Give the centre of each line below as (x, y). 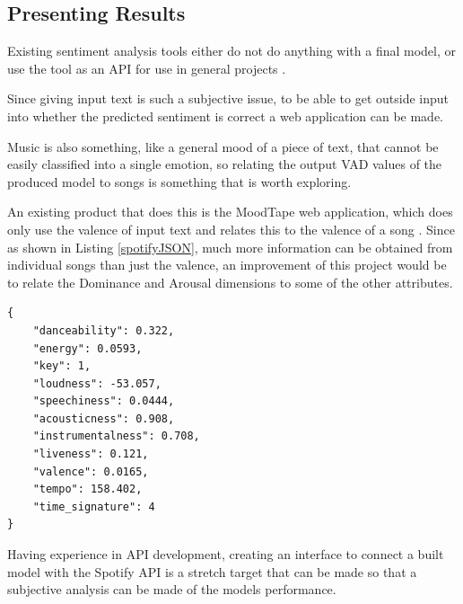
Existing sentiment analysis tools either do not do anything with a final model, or (232, 51)
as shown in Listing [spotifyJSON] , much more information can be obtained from (230, 247)
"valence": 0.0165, (91, 471)
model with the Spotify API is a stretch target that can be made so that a (212, 571)
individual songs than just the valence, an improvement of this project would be (227, 265)
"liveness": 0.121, (91, 454)
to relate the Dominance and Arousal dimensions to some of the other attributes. (230, 282)
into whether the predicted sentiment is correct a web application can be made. (225, 115)
